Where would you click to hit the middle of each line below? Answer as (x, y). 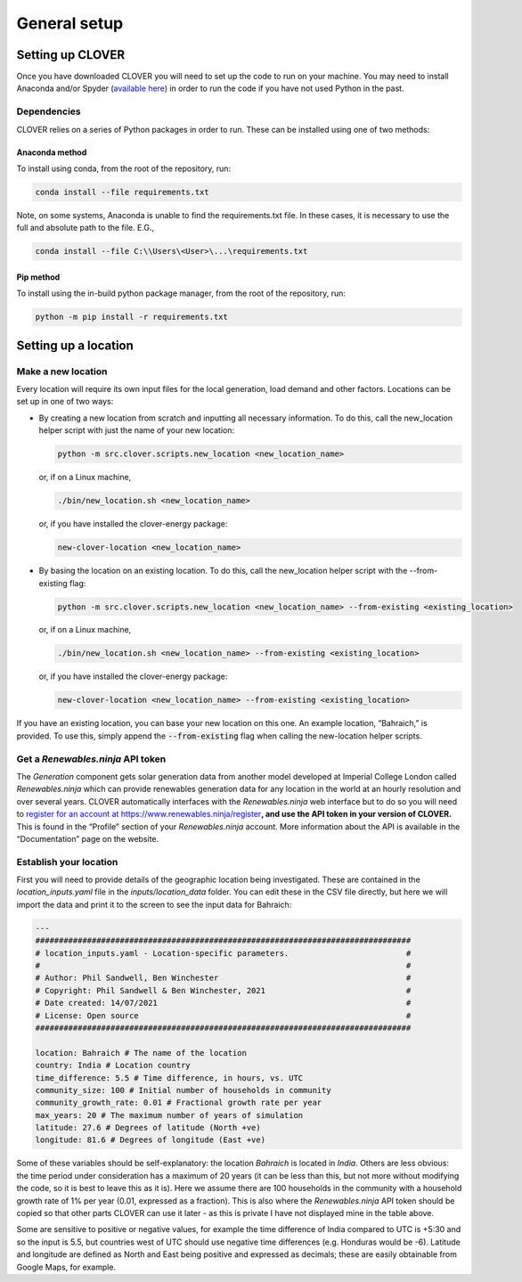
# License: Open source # (223, 1015)
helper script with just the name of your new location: (137, 430)
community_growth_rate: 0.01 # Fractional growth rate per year (179, 1103)
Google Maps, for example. (66, 1267)
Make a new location (62, 372)
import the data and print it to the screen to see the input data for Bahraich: (154, 904)
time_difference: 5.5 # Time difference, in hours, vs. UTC (169, 1078)
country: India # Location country (113, 1066)
